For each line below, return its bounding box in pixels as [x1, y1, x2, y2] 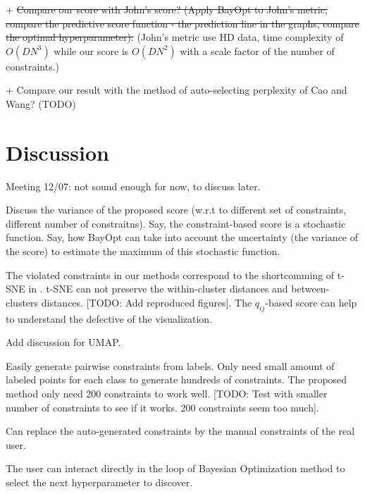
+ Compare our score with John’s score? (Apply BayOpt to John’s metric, [6, 2, 328, 16]
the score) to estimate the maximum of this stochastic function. [6, 244, 280, 259]
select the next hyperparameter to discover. [6, 474, 193, 489]
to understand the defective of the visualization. [6, 311, 213, 326]
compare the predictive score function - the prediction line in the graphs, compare [6, 16, 359, 30]
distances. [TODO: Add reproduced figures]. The [41, 295, 252, 309]
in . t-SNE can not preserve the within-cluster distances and [28, 281, 288, 296]
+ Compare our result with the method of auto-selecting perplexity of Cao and [6, 82, 347, 97]
